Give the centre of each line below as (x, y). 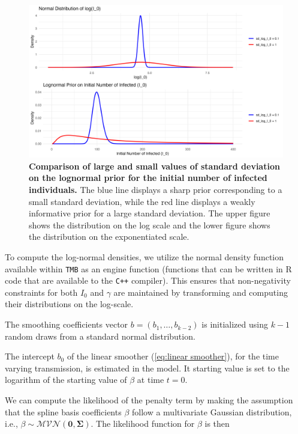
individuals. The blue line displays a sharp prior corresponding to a (156, 190)
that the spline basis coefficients (63, 411)
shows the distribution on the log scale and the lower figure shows (150, 225)
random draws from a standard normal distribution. (100, 336)
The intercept (30, 356)
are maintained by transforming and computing (201, 292)
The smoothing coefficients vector (67, 324)
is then (217, 423)
